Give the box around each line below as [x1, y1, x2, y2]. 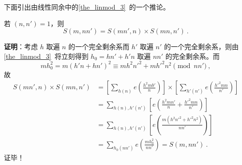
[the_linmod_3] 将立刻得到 [4, 51, 89, 61]
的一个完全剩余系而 [68, 41, 130, 52]
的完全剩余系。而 [165, 51, 220, 61]
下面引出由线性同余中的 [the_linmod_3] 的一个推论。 [4, 2, 170, 12]
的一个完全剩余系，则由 [164, 41, 239, 52]
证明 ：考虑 [4, 41, 38, 52]
